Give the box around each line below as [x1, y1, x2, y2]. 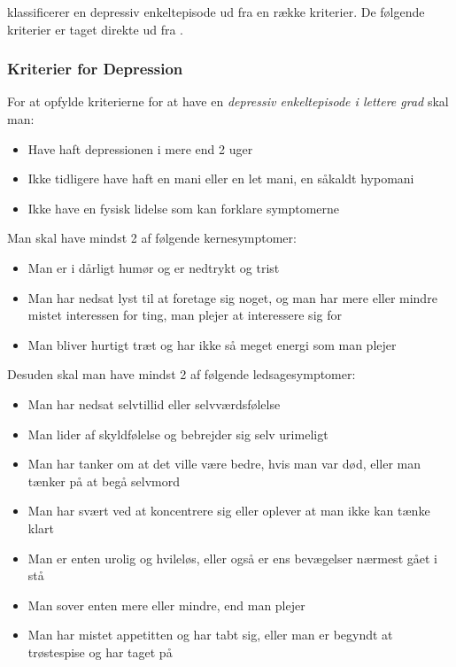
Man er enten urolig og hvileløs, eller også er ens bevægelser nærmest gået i [27, 548, 437, 567]
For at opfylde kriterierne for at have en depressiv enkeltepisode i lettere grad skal [7, 92, 449, 111]
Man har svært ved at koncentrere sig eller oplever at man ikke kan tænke [27, 501, 430, 520]
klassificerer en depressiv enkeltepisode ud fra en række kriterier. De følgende [7, 3, 425, 20]
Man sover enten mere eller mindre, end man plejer [27, 595, 305, 614]
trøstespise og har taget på [27, 642, 173, 661]
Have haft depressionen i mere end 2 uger [27, 139, 253, 158]
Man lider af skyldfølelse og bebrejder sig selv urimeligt [27, 424, 328, 443]
